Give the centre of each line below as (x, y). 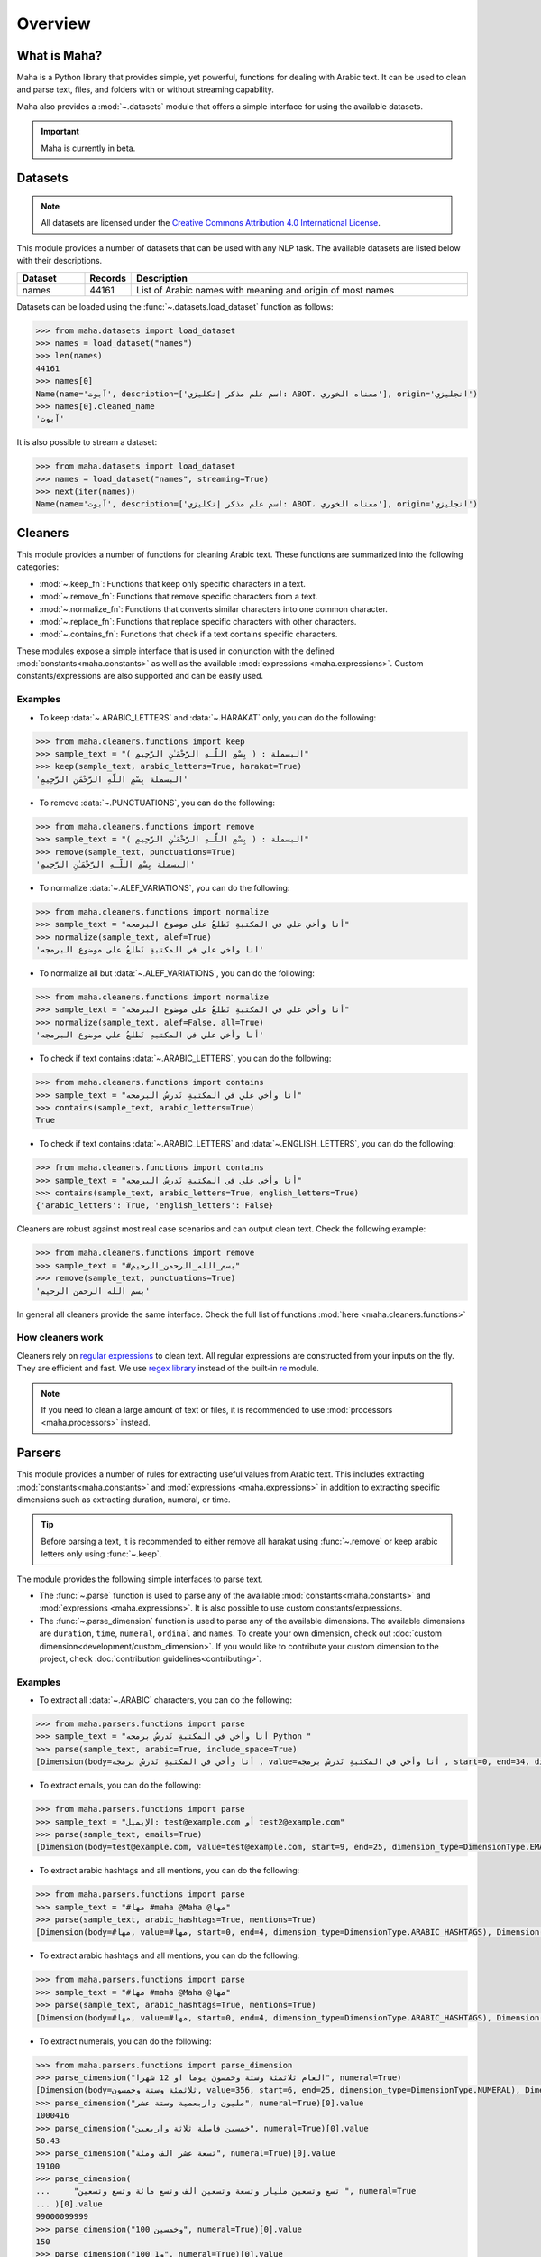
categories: (37, 567)
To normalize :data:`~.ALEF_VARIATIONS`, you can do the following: (165, 887)
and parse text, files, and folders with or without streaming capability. (145, 89)
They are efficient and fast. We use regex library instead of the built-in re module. (168, 1369)
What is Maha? (60, 56)
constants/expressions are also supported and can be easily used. (140, 676)
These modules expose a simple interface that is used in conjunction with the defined (175, 651)
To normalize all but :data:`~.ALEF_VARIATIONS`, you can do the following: (177, 973)
